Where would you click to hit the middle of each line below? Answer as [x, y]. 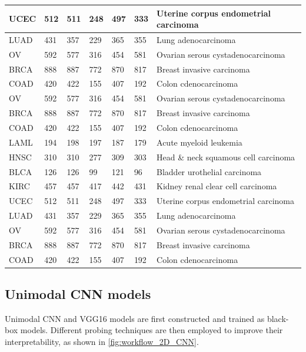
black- [278, 318]
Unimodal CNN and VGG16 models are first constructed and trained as [135, 318]
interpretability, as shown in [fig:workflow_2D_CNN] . [102, 342]
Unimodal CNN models [78, 294]
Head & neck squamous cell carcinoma [226, 157]
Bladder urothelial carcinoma [209, 171]
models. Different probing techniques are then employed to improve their [152, 330]
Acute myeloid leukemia [199, 142]
